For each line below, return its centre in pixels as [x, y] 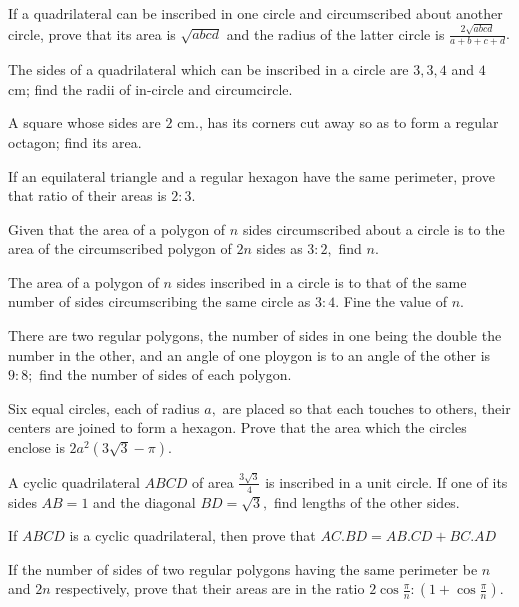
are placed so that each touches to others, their [366, 407]
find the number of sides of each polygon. [165, 374]
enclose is [36, 447]
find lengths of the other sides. [366, 501]
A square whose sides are [84, 122]
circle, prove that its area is [92, 33]
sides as [279, 248]
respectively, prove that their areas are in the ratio [210, 588]
